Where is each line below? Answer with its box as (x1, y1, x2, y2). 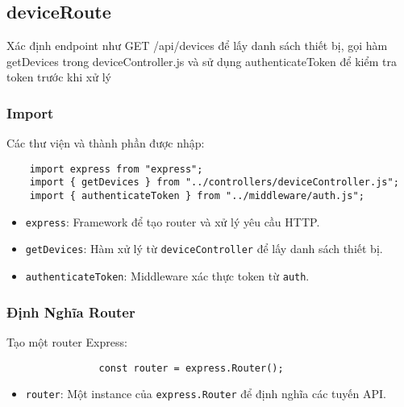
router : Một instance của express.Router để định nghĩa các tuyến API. (25, 385, 386, 402)
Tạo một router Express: (6, 333, 127, 350)
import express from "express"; (29, 163, 203, 175)
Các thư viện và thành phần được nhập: (6, 135, 205, 152)
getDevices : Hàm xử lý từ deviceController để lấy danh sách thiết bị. (25, 240, 383, 257)
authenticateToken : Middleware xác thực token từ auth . (25, 268, 310, 284)
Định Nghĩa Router (6, 301, 135, 322)
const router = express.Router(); (98, 362, 284, 374)
